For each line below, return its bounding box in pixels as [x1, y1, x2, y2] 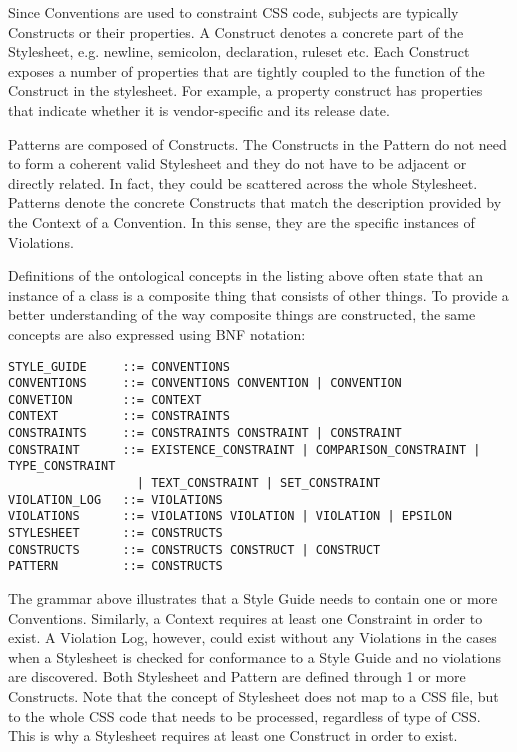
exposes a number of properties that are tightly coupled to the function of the [8, 60, 485, 81]
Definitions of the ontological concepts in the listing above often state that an [8, 265, 483, 286]
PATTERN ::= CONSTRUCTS [8, 559, 223, 574]
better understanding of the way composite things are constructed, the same [8, 304, 476, 325]
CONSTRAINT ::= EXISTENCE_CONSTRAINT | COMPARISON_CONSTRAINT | [8, 442, 481, 457]
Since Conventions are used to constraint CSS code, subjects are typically [8, 2, 459, 22]
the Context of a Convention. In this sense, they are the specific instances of [8, 211, 475, 232]
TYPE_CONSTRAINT [8, 459, 116, 474]
